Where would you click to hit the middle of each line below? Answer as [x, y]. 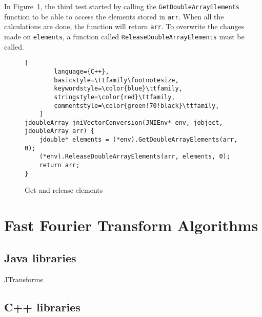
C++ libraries [42, 307]
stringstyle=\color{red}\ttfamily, [115, 97]
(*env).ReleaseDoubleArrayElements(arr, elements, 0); [135, 157]
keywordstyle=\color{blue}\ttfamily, [118, 89]
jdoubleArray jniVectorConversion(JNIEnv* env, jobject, [124, 122]
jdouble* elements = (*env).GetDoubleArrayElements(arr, [138, 140]
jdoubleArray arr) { [60, 131]
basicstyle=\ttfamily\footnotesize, [116, 80]
